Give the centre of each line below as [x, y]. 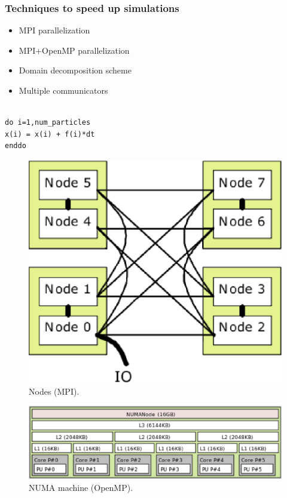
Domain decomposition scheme [75, 70]
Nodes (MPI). [54, 391]
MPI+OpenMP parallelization [74, 50]
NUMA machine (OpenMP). [81, 487]
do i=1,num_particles [48, 123]
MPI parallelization [54, 30]
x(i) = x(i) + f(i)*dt [50, 134]
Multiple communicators [63, 90]
